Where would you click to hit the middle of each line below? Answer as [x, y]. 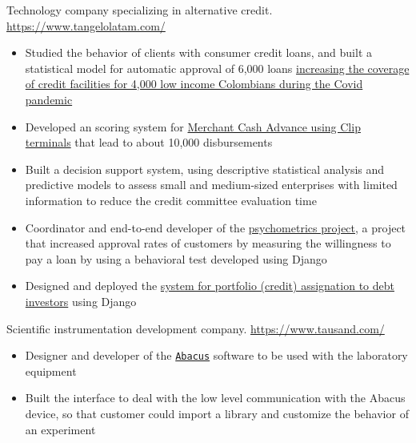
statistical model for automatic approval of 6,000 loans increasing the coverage [217, 68]
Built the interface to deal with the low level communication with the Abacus [215, 398]
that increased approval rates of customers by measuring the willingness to [208, 243]
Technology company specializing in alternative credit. [140, 10]
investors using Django [81, 301]
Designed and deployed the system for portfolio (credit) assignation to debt [210, 286]
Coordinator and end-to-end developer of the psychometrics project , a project [216, 227]
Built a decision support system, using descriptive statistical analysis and [205, 169]
